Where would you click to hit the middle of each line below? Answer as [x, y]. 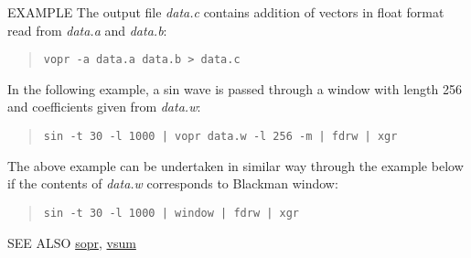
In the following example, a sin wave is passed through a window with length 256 [235, 88]
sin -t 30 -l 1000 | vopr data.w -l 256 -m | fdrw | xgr [220, 137]
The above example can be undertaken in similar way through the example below [235, 165]
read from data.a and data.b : [87, 30]
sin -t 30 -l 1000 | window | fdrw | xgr [171, 213]
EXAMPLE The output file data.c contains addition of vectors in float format [226, 12]
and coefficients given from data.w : [104, 107]
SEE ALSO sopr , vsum [72, 242]
